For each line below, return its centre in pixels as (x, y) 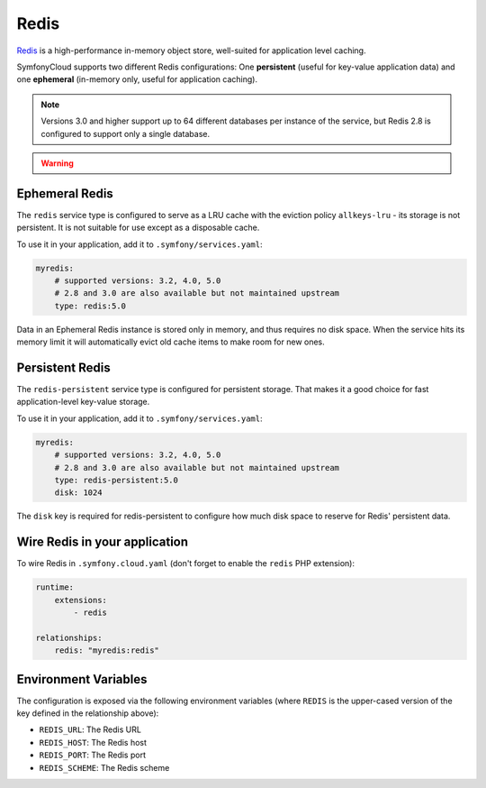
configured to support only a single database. (126, 133)
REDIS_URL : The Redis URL (90, 729)
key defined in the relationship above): (88, 713)
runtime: (55, 587)
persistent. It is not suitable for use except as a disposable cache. (138, 228)
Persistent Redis (64, 367)
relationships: (69, 637)
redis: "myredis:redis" (107, 651)
